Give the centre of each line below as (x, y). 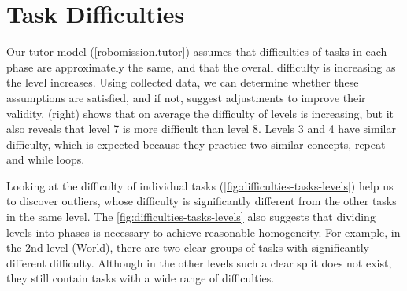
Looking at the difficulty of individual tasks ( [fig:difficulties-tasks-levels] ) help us (200, 185)
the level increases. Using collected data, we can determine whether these (183, 82)
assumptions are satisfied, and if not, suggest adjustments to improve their (186, 97)
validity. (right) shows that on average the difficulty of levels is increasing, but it (200, 113)
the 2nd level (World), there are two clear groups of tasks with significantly (188, 247)
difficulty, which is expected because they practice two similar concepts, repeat (196, 144)
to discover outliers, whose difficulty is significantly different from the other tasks (202, 201)
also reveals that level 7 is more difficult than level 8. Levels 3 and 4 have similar (201, 129)
